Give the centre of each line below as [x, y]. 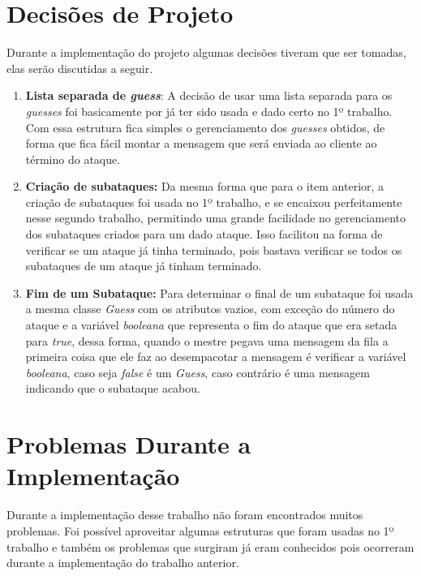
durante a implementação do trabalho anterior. [123, 563]
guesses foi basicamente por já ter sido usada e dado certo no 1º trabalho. [209, 111]
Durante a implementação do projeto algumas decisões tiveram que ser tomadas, [206, 52]
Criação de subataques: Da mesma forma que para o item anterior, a [205, 186]
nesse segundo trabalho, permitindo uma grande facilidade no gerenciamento [216, 218]
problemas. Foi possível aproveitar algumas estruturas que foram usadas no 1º [200, 530]
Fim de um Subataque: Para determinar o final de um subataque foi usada [219, 292]
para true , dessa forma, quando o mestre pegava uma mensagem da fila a [207, 340]
